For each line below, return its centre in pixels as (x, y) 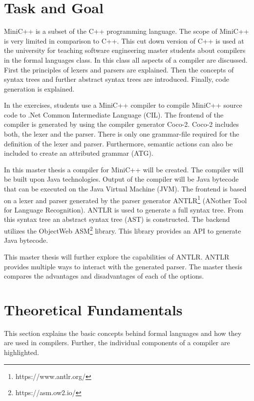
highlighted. (21, 352)
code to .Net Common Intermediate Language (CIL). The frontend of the (114, 114)
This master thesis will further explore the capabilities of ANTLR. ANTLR (117, 256)
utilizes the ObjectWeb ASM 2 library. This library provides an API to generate (123, 230)
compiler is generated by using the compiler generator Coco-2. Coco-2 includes (122, 124)
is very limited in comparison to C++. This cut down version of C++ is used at (124, 40)
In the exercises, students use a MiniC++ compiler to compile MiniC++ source (123, 105)
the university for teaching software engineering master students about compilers (125, 50)
